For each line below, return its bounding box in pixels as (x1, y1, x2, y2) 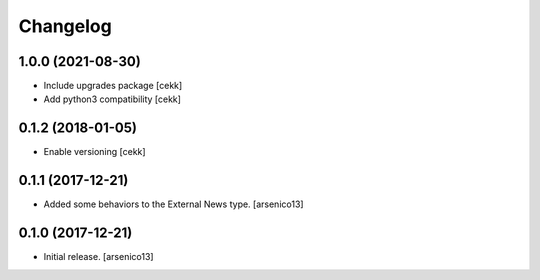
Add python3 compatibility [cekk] (43, 93, 182, 105)
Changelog (18, 15, 112, 37)
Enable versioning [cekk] (43, 146, 146, 158)
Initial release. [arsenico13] (43, 251, 154, 263)
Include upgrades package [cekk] (43, 80, 183, 92)
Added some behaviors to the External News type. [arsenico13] (43, 198, 304, 210)
